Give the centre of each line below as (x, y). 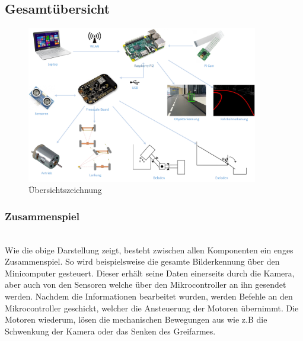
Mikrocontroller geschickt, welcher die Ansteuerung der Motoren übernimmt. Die (152, 308)
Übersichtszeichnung (65, 190)
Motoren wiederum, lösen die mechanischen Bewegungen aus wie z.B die (136, 319)
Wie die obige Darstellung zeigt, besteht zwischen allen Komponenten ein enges (149, 250)
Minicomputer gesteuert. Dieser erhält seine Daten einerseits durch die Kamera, (150, 273)
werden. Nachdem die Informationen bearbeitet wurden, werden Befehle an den (149, 296)
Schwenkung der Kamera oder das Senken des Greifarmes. (110, 331)
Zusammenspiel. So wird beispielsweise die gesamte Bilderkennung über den (142, 261)
